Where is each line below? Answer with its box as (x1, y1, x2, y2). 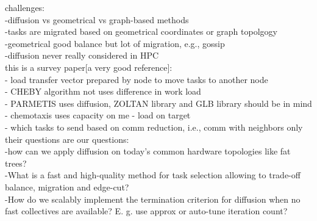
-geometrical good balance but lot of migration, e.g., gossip (5, 37, 225, 49)
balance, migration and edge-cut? (5, 180, 129, 193)
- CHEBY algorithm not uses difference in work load (5, 85, 201, 98)
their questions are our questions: (5, 132, 129, 145)
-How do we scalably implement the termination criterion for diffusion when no (5, 192, 301, 205)
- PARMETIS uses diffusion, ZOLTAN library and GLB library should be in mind (5, 96, 312, 109)
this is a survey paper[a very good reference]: (5, 60, 173, 73)
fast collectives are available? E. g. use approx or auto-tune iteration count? (5, 205, 288, 217)
